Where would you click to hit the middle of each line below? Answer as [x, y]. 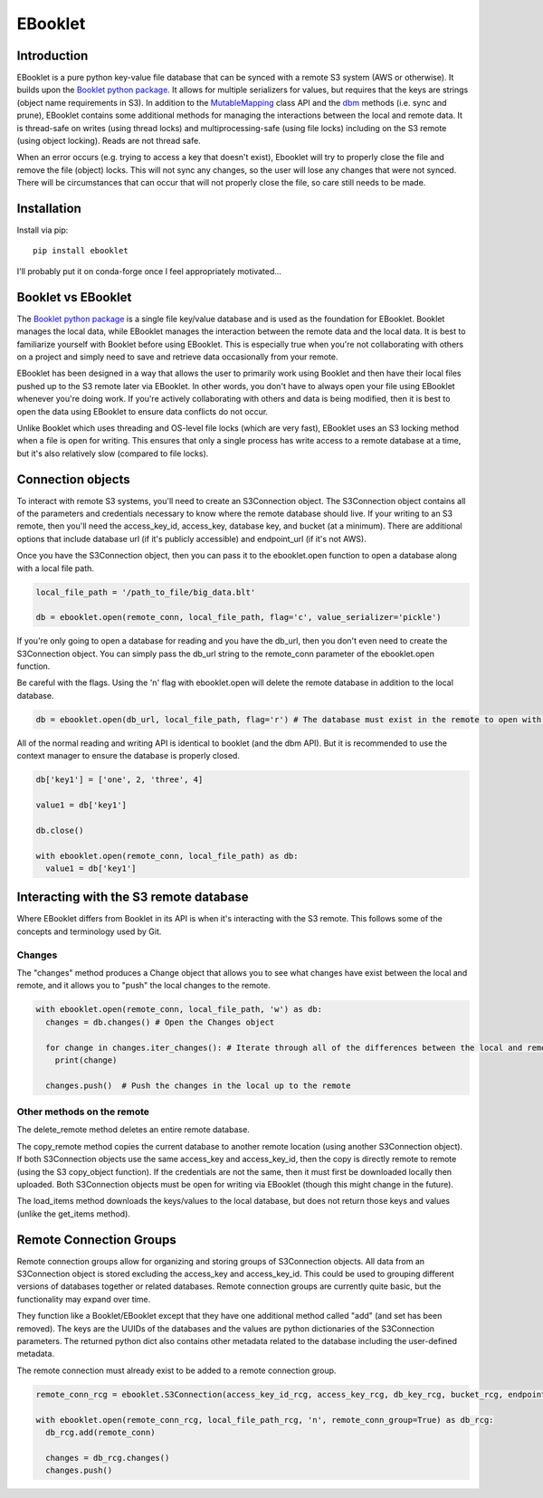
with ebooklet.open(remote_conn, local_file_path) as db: [167, 856]
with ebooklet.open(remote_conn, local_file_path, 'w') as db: [179, 1010]
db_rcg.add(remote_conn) [100, 1432]
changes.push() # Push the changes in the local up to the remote [198, 1085]
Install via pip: [43, 230]
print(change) [86, 1060]
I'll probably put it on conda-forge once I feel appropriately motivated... [149, 271]
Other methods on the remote [83, 1112]
